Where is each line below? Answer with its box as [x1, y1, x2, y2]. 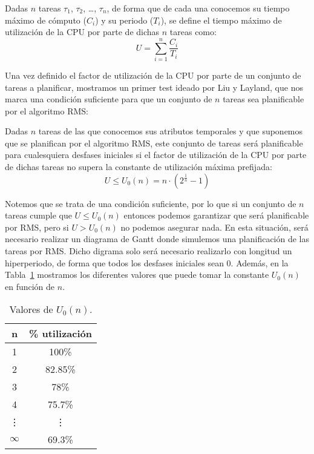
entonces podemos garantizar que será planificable [123, 209, 309, 222]
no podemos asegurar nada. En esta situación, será [120, 220, 309, 233]
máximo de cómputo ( [5, 13, 87, 26]
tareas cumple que [5, 209, 72, 222]
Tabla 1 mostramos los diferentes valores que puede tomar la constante [5, 268, 269, 281]
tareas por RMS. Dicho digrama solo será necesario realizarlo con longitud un [5, 245, 292, 257]
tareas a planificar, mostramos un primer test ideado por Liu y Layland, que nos [5, 81, 303, 93]
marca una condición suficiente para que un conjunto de [5, 93, 212, 105]
